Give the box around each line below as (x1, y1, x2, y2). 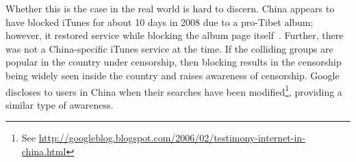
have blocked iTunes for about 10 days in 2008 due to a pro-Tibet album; (5, 14, 314, 29)
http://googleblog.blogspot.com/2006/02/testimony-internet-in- (38, 131, 305, 145)
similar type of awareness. (5, 97, 114, 111)
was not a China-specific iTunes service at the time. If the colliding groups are (5, 41, 333, 55)
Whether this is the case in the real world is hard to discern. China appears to (5, 1, 335, 15)
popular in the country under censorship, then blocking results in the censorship (5, 55, 342, 69)
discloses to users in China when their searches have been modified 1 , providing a (5, 82, 342, 98)
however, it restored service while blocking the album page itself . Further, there (5, 28, 344, 42)
